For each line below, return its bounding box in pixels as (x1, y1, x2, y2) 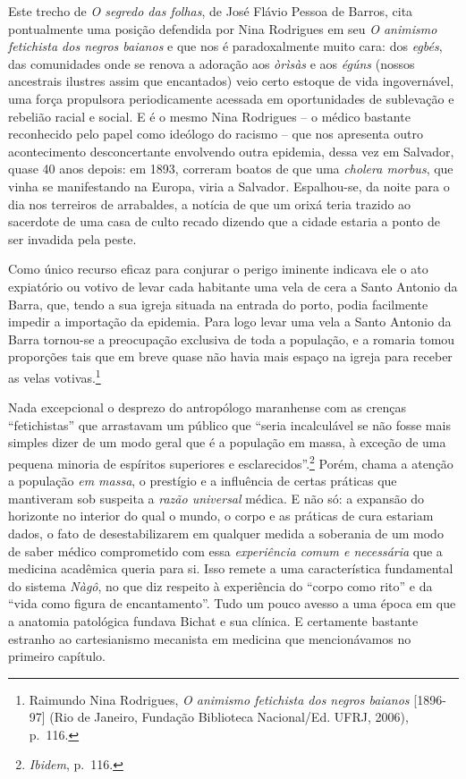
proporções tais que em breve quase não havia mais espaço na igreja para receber (8, 347, 453, 366)
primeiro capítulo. (8, 647, 106, 665)
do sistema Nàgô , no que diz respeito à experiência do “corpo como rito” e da (8, 576, 433, 595)
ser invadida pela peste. (8, 229, 137, 248)
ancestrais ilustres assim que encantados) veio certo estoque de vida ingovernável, (8, 72, 454, 90)
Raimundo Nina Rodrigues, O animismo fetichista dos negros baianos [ (29, 690, 418, 708)
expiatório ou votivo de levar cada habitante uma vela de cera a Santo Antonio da (8, 276, 458, 295)
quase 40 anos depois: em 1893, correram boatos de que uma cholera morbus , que (8, 159, 453, 178)
